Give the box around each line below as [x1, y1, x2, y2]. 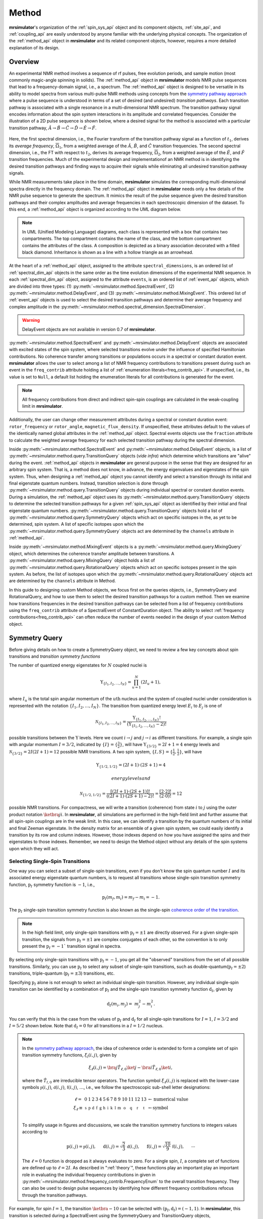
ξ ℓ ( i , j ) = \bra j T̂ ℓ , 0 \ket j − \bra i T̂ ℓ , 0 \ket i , [88, 1065, 173, 1072]
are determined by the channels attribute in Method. [9, 578, 116, 584]
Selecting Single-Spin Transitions [9, 858, 90, 865]
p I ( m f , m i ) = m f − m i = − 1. [102, 894, 160, 901]
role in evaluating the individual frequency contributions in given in [22, 1172, 156, 1178]
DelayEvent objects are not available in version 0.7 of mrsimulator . [22, 326, 156, 332]
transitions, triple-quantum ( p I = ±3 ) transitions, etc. [9, 970, 115, 977]
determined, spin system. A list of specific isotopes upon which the [9, 521, 144, 527]
